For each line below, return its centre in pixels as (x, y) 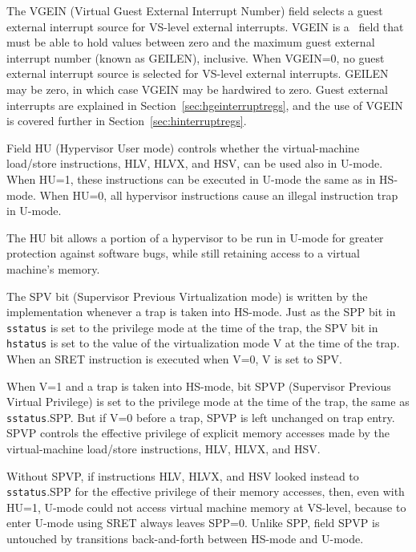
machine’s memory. (53, 268)
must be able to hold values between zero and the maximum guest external (191, 42)
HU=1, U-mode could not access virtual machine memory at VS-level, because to (206, 507)
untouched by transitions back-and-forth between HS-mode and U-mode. (185, 539)
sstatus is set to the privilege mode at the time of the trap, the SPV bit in (192, 327)
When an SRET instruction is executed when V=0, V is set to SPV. (174, 359)
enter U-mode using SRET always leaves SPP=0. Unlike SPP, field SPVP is (193, 523)
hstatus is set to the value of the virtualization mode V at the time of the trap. (203, 343)
